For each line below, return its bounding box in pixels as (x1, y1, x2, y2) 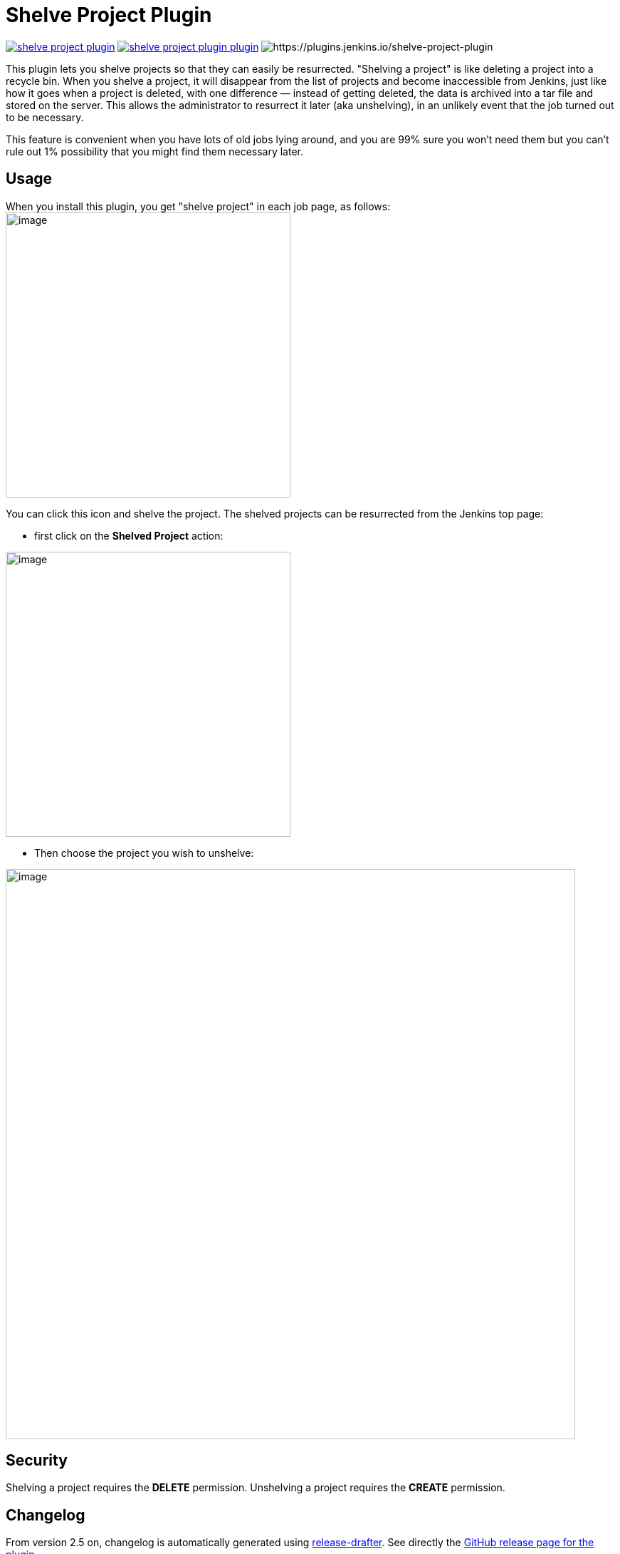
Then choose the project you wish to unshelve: (34, 846, 254, 859)
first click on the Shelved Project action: (34, 529, 224, 542)
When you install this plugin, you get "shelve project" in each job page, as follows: (6, 200, 391, 212)
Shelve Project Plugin (6, 3, 212, 27)
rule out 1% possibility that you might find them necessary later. (6, 145, 304, 158)
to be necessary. (6, 110, 84, 123)
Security (6, 1451, 68, 1470)
